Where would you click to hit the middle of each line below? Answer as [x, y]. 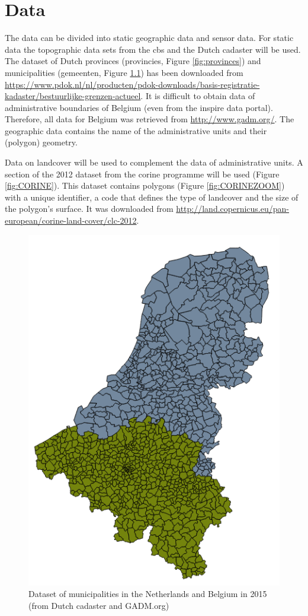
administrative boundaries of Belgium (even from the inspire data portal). [139, 107]
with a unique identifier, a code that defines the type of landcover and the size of [152, 197]
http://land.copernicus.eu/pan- [232, 209]
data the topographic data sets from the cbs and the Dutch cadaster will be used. [153, 49]
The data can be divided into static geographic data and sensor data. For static [149, 38]
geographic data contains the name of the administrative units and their [136, 130]
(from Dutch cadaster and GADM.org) [99, 605]
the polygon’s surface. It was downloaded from [89, 209]
